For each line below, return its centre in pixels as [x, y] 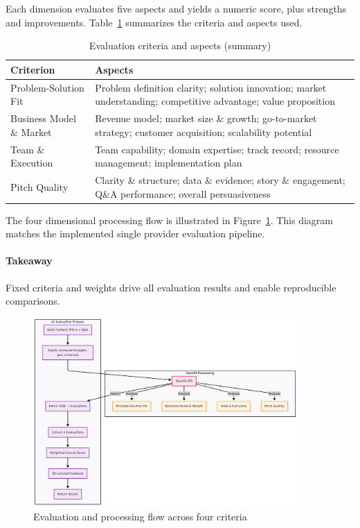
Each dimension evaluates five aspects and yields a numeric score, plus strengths [176, 8]
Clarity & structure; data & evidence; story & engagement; [220, 179]
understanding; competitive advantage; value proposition [215, 101]
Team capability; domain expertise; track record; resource [217, 149]
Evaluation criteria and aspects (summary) [180, 45]
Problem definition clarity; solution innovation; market [211, 87]
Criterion [33, 69]
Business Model [43, 118]
